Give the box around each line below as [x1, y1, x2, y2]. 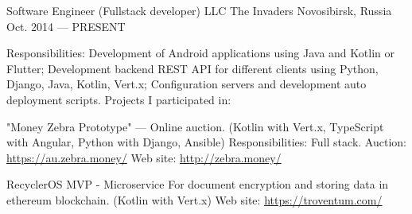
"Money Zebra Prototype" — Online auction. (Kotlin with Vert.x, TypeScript [6, 118, 384, 134]
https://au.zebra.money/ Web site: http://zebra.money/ [6, 149, 282, 165]
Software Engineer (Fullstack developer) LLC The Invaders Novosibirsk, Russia [6, 2, 392, 18]
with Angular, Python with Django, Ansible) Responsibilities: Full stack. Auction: [6, 134, 406, 150]
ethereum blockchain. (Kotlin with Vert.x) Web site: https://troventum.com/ [6, 191, 383, 208]
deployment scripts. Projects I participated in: [6, 91, 231, 107]
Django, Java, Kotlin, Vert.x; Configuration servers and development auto [6, 76, 367, 92]
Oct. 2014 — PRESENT [6, 18, 126, 34]
